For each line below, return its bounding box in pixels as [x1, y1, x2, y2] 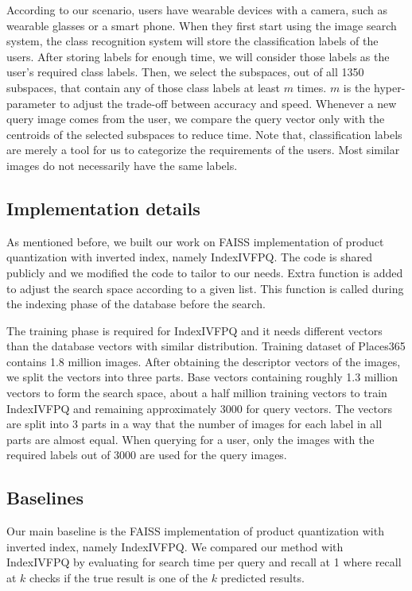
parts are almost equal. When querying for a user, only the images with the [6, 431, 375, 447]
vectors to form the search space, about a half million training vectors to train [6, 384, 387, 401]
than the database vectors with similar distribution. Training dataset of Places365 [6, 338, 406, 354]
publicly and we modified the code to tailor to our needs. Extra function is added [6, 264, 403, 280]
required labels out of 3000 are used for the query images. [6, 446, 287, 463]
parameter [6, 95, 56, 111]
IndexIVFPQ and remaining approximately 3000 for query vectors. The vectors [6, 400, 392, 416]
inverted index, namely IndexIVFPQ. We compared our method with [6, 538, 344, 554]
